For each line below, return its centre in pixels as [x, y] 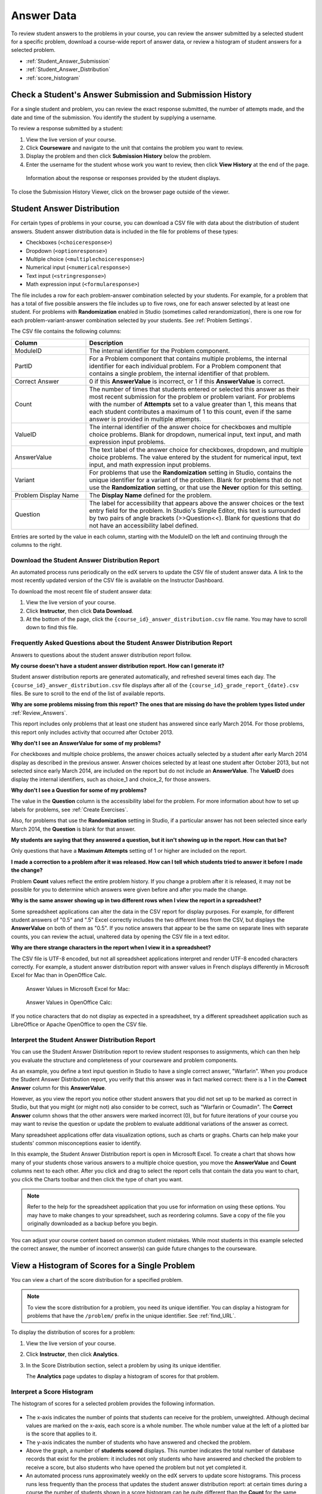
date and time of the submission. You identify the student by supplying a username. [114, 117]
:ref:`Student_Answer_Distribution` [68, 69]
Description [106, 342]
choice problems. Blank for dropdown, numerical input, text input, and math [195, 434]
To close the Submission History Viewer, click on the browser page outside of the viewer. [120, 192]
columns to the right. [36, 544]
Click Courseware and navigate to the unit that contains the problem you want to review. [135, 148]
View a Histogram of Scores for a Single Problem [103, 1265]
